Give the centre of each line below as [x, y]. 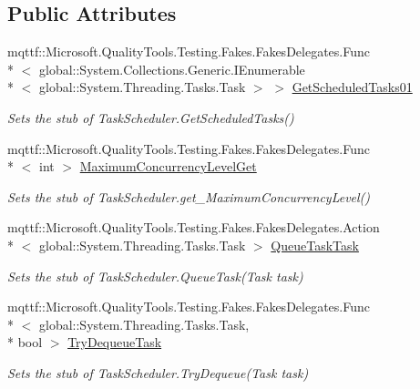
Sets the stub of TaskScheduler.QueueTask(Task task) [155, 276]
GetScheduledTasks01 [352, 87]
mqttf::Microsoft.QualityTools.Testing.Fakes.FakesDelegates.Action [194, 227]
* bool [25, 342]
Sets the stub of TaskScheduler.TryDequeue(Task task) [158, 372]
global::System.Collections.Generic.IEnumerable [172, 69]
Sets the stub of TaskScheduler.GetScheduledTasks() [151, 117]
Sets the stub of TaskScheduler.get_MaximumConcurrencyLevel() [189, 196]
